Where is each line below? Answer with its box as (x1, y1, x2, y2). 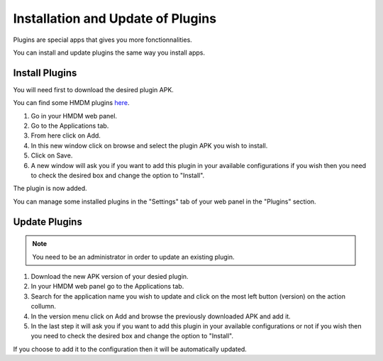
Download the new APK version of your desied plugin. (30, 272, 189, 280)
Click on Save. (30, 151, 73, 160)
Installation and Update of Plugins (13, 11, 216, 26)
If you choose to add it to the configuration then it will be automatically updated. (13, 345, 248, 353)
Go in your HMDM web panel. (30, 111, 117, 120)
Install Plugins (13, 67, 77, 79)
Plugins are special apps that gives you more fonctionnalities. (13, 35, 193, 44)
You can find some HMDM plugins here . (13, 99, 130, 107)
